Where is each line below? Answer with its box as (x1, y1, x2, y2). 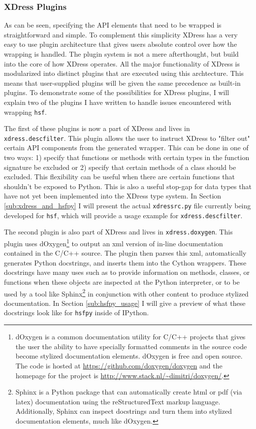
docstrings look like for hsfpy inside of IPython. (4, 307, 149, 318)
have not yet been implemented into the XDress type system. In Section (4, 191, 222, 201)
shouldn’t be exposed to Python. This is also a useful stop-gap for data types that (4, 181, 252, 191)
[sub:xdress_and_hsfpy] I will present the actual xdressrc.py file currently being (4, 200, 251, 211)
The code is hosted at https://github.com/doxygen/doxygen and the (15, 360, 223, 370)
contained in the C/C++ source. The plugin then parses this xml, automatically (4, 248, 247, 258)
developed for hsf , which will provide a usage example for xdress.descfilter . (4, 210, 243, 220)
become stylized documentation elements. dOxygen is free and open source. (15, 351, 243, 361)
